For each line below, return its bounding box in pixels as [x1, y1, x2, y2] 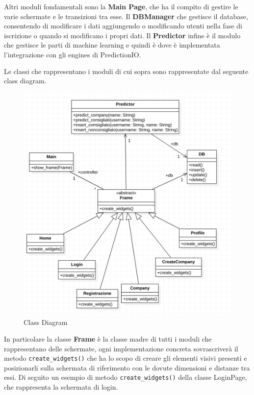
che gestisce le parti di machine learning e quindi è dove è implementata [4, 40, 220, 50]
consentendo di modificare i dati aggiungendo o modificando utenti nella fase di [4, 21, 242, 31]
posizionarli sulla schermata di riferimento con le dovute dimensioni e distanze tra [4, 362, 250, 372]
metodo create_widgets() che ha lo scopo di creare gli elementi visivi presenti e [4, 353, 247, 363]
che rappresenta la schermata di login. [4, 382, 118, 392]
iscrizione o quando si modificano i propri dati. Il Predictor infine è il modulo [4, 30, 241, 40]
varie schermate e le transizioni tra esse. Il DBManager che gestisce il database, [4, 11, 248, 21]
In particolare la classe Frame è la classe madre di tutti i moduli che [4, 334, 212, 344]
